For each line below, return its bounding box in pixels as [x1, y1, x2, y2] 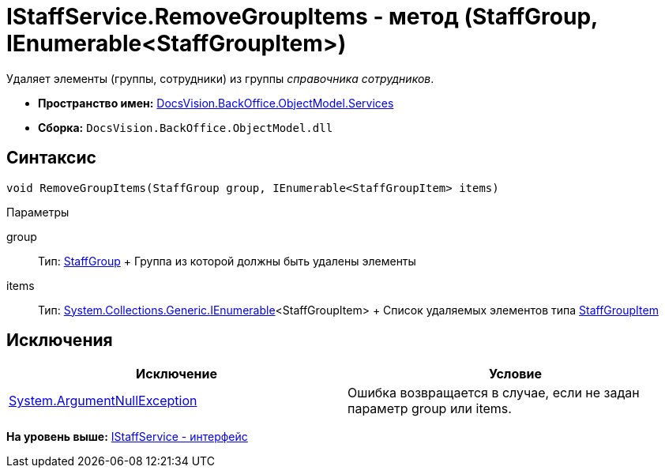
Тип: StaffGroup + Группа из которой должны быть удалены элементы [38, 254, 416, 268]
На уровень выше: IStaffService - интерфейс [6, 430, 248, 444]
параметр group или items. [348, 401, 512, 417]
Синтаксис [6, 148, 96, 168]
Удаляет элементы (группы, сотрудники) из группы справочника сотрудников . [6, 71, 434, 85]
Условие [489, 366, 542, 382]
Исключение [136, 366, 217, 382]
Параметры [6, 205, 70, 219]
